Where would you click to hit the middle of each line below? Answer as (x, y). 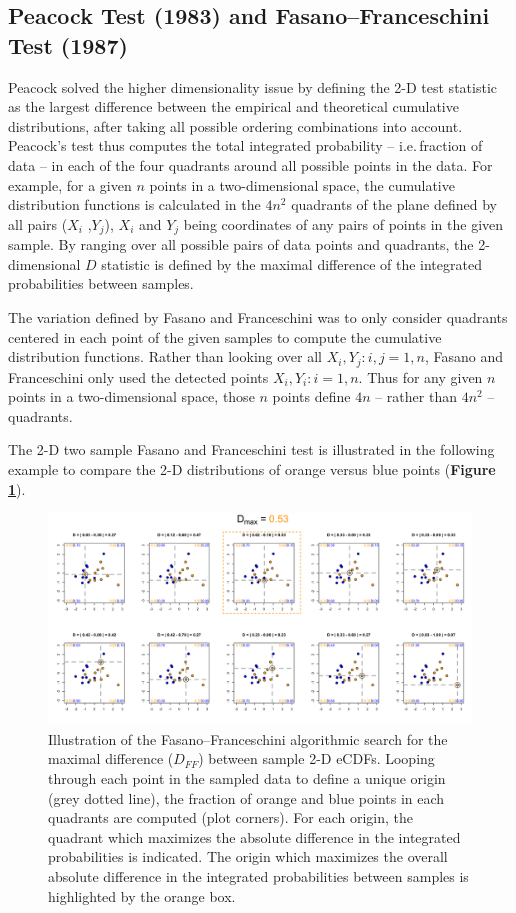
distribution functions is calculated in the (134, 204)
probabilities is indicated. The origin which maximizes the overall (248, 856)
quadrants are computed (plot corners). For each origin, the (230, 817)
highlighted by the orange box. (142, 895)
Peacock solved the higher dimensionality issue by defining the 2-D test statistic (252, 86)
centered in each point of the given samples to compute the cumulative (225, 336)
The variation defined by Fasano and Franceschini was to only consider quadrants (258, 316)
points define (311, 396)
